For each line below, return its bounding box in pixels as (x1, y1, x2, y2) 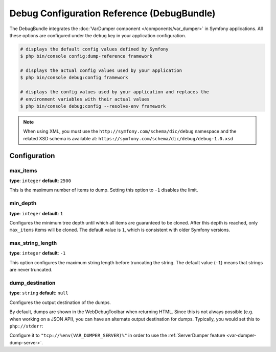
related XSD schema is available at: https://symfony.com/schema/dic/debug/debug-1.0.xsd (23, 135, 234, 141)
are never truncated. (9, 267, 53, 273)
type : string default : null (9, 290, 68, 296)
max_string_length (9, 240, 57, 247)
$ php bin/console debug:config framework (20, 74, 128, 81)
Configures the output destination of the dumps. (9, 299, 111, 306)
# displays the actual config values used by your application (20, 68, 182, 73)
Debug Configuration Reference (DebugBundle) (9, 8, 216, 19)
